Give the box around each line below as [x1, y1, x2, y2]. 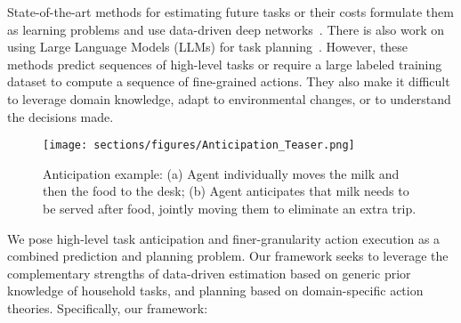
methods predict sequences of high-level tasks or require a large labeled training [7, 54, 442, 73]
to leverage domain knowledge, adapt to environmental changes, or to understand [7, 89, 451, 108]
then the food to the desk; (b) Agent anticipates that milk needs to [43, 182, 409, 200]
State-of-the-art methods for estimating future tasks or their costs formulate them [7, 3, 454, 20]
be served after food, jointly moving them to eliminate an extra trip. [43, 199, 417, 217]
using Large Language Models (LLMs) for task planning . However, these [7, 37, 408, 56]
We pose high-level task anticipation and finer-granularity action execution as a [7, 229, 441, 247]
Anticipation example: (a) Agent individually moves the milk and [43, 164, 400, 182]
